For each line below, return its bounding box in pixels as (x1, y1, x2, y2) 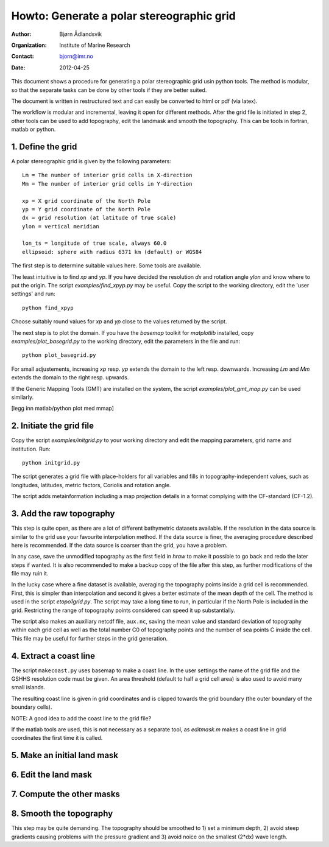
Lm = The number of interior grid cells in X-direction (22, 172, 193, 179)
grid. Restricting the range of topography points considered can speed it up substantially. (11, 606, 236, 614)
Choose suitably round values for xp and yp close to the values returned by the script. (11, 318, 227, 325)
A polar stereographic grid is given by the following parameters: (11, 157, 172, 164)
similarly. (11, 393, 34, 401)
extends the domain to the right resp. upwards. (11, 374, 129, 381)
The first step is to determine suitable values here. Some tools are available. (11, 262, 202, 269)
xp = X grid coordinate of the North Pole (22, 197, 151, 204)
